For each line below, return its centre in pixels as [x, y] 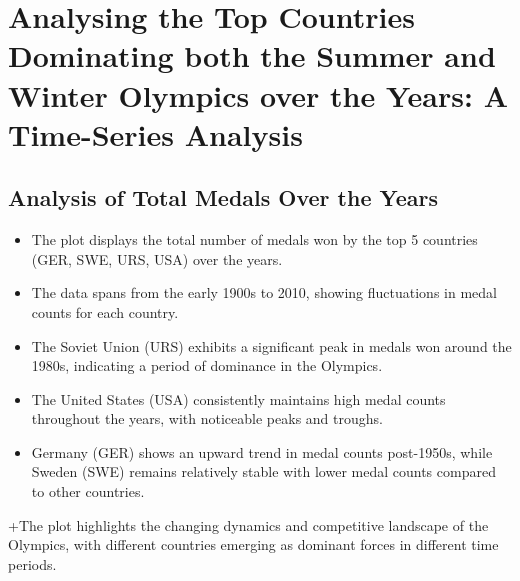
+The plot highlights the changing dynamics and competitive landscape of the [248, 524]
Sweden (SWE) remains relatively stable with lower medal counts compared [263, 471]
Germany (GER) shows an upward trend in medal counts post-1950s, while [262, 451]
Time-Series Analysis [155, 133]
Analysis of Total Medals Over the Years [223, 197]
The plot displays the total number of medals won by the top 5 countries [254, 239]
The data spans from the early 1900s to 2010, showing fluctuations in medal [264, 292]
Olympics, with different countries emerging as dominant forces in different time [253, 544]
